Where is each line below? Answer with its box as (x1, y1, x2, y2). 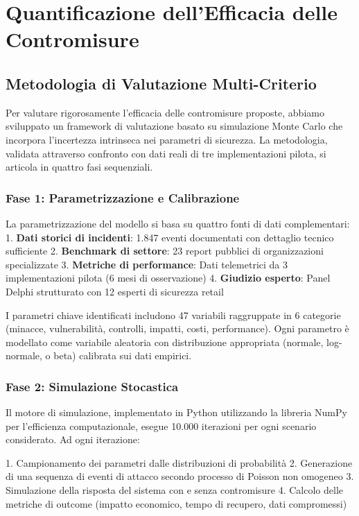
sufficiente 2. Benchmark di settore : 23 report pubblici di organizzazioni (6, 243, 324, 258)
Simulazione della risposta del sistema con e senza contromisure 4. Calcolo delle (6, 483, 344, 497)
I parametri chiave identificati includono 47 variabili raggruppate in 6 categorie (6, 307, 341, 322)
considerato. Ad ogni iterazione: (6, 432, 140, 447)
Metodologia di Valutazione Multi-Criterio (6, 72, 317, 94)
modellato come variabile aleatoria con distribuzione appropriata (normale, (6, 334, 324, 349)
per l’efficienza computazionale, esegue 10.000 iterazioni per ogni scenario (6, 418, 317, 433)
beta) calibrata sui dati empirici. (53, 348, 192, 363)
